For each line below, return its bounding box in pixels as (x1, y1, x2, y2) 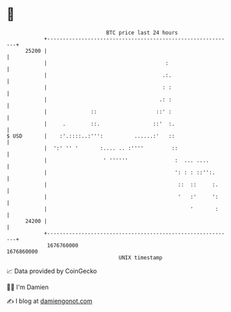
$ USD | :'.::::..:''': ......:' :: (6, 132, 175, 140)
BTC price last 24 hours (106, 29, 178, 36)
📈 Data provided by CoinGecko (6, 267, 97, 275)
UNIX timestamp (118, 254, 163, 261)
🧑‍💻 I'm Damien (6, 283, 49, 291)
